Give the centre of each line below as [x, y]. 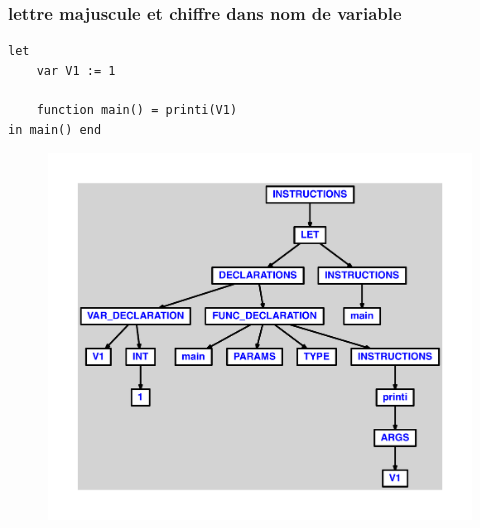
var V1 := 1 [76, 70]
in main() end [55, 129]
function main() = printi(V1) [137, 110]
